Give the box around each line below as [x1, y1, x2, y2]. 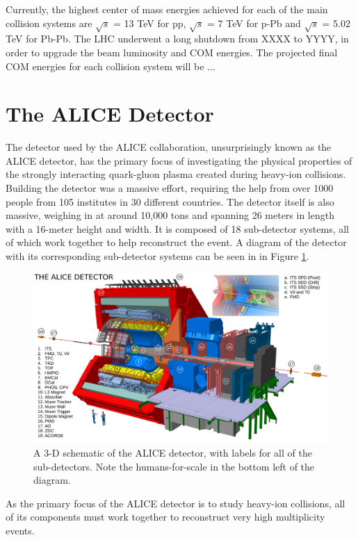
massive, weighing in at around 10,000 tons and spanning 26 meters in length [6, 208, 334, 222]
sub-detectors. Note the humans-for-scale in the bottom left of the [33, 459, 315, 473]
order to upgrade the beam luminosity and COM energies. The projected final [6, 44, 338, 59]
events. [6, 523, 35, 537]
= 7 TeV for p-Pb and [207, 15, 301, 30]
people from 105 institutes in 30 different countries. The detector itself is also [6, 194, 334, 208]
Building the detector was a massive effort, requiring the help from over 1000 [6, 181, 334, 195]
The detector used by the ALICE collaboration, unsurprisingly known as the [6, 140, 332, 154]
